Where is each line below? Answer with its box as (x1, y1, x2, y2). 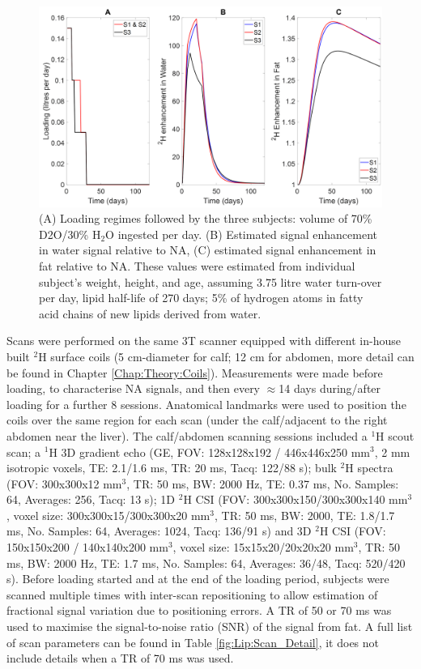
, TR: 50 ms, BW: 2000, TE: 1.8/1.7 (214, 506, 395, 523)
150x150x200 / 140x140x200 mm (6, 539, 168, 556)
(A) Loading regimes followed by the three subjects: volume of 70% (39, 210, 372, 227)
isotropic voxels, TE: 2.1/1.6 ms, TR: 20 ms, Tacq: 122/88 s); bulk (6, 459, 337, 476)
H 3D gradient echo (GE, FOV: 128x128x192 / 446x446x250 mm (49, 443, 371, 460)
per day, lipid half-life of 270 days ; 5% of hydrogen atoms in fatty (39, 289, 364, 306)
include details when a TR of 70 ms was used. (6, 650, 234, 667)
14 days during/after (279, 380, 381, 397)
